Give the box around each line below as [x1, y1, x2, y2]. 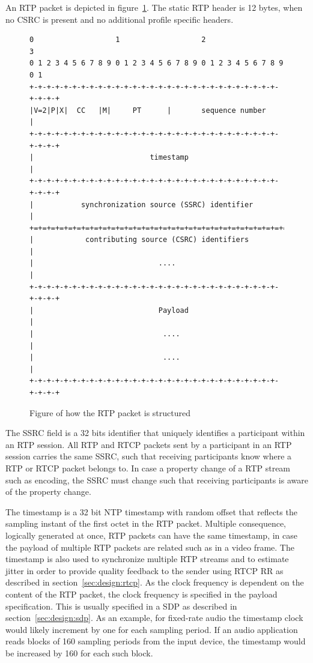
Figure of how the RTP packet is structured [29, 406, 191, 419]
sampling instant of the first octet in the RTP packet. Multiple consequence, [5, 517, 287, 530]
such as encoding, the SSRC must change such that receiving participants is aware [5, 473, 308, 486]
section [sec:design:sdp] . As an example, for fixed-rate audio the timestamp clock [5, 611, 303, 624]
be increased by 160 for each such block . [5, 646, 153, 659]
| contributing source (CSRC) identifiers [29, 235, 249, 244]
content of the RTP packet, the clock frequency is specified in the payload [5, 587, 278, 600]
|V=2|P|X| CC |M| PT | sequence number [29, 106, 266, 115]
